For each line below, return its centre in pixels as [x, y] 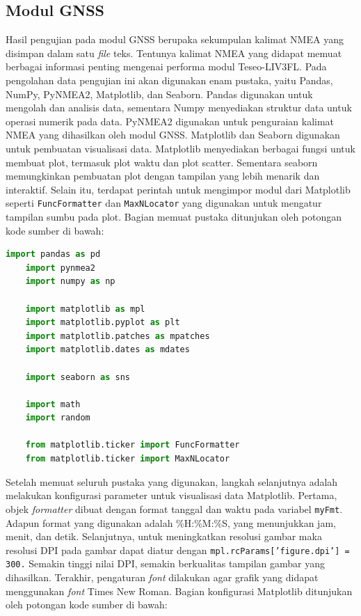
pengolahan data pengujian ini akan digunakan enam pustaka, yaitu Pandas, [169, 80]
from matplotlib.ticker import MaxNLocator [128, 459]
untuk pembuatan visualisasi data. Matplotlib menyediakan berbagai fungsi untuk [180, 148]
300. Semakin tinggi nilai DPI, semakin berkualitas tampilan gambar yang [166, 563]
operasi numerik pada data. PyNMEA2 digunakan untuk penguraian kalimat [170, 121]
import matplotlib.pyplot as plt [103, 323]
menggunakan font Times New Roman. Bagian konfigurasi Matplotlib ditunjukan [179, 591]
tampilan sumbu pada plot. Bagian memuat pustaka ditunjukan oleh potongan [174, 216]
